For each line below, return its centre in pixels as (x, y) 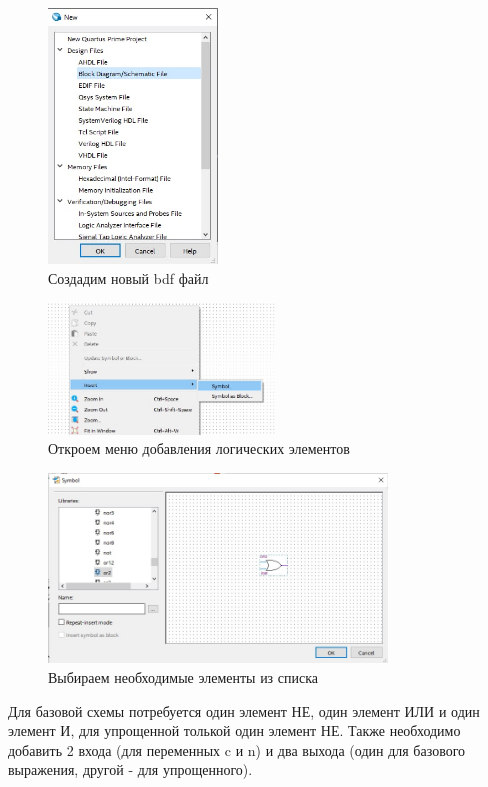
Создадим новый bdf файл (128, 277)
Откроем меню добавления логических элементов (199, 448)
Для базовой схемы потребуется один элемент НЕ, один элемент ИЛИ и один (244, 710)
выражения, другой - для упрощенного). (130, 769)
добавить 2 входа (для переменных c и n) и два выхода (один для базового (237, 749)
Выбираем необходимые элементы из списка (183, 676)
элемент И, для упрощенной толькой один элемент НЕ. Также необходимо (234, 730)
